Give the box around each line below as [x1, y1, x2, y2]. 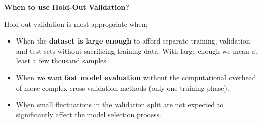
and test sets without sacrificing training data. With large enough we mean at [16, 45, 258, 56]
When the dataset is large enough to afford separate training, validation [16, 35, 250, 46]
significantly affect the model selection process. [16, 109, 161, 119]
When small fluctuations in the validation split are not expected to [16, 99, 224, 110]
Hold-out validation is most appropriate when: [4, 18, 148, 29]
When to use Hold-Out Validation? [4, 2, 129, 12]
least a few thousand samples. [16, 55, 108, 66]
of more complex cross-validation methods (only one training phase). [16, 82, 229, 93]
